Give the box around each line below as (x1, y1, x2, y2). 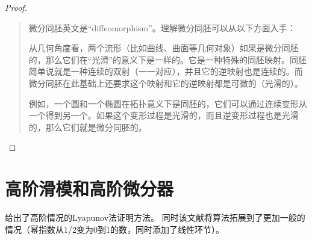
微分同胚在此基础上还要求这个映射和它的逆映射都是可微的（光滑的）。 (28, 76, 303, 89)
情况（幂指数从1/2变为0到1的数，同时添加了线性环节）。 (5, 223, 224, 235)
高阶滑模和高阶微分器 (5, 176, 174, 201)
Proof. (5, 1, 27, 13)
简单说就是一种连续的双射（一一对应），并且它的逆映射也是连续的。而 (28, 65, 303, 78)
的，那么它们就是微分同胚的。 (28, 120, 147, 133)
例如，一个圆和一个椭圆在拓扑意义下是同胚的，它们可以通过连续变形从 (28, 97, 307, 109)
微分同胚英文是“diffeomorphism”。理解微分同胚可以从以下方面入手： (28, 21, 296, 34)
